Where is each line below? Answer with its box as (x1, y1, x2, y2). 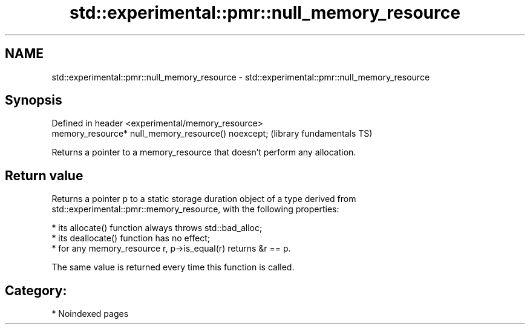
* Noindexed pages (51, 308, 129, 319)
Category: (5, 282, 67, 298)
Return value (5, 168, 83, 183)
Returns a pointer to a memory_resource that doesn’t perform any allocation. (51, 147, 356, 158)
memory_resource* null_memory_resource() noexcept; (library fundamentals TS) (51, 128, 373, 139)
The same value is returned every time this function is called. (51, 262, 295, 273)
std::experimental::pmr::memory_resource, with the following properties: (51, 204, 339, 215)
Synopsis (5, 93, 62, 108)
